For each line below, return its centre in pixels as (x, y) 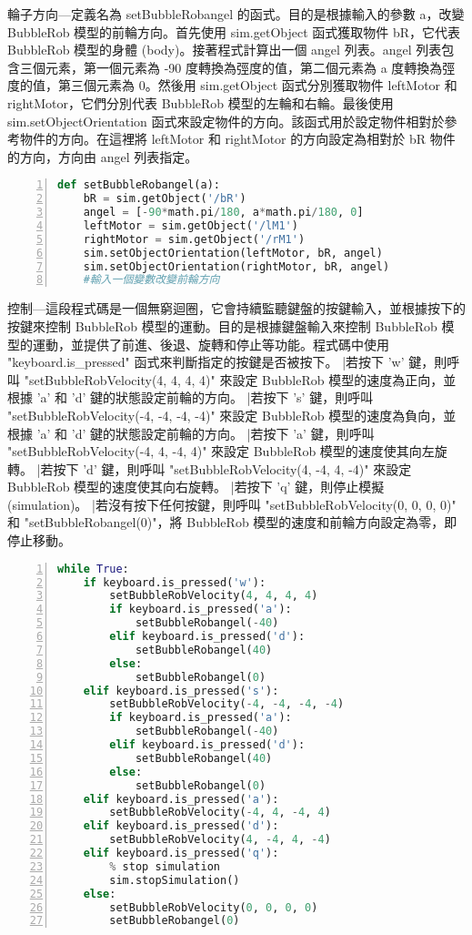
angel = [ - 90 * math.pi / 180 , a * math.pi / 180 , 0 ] (223, 213)
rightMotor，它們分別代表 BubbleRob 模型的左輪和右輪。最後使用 (201, 102)
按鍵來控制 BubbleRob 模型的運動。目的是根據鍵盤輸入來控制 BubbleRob (222, 325)
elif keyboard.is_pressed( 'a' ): (181, 799)
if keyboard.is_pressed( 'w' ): (175, 582)
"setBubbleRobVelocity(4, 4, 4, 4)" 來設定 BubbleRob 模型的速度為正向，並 (240, 379)
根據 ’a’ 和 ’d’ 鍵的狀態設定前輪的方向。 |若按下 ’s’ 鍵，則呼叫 (191, 397)
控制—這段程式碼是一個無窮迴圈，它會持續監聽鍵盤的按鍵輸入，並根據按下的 (236, 308)
